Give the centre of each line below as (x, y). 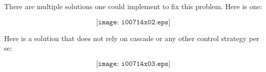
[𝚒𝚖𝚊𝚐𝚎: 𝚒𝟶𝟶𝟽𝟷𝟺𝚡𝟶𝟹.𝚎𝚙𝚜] (133, 64)
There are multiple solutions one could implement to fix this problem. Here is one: (133, 6)
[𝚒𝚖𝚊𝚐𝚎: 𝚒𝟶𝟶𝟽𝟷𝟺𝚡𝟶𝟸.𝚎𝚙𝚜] (133, 22)
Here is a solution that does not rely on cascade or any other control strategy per (132, 38)
